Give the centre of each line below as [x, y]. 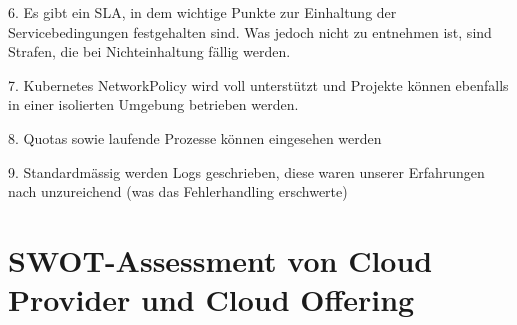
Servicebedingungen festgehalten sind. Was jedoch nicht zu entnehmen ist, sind [250, 31]
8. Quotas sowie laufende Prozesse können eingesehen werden [195, 137]
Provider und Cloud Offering [211, 299]
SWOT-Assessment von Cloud [220, 259]
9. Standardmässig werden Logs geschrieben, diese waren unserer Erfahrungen [246, 171]
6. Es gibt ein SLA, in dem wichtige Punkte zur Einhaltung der [202, 12]
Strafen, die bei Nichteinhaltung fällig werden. [149, 51]
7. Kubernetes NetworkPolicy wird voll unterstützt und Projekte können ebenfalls [258, 84]
